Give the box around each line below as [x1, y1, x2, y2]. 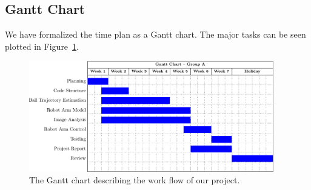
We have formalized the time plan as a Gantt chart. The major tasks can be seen [5, 28, 306, 41]
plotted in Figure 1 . [5, 39, 79, 52]
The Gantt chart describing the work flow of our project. [29, 174, 240, 186]
